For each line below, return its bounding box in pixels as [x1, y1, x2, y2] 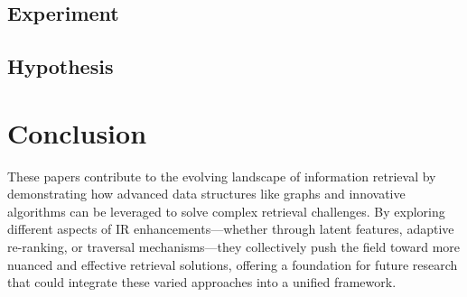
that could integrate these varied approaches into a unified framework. [7, 273, 397, 292]
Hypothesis [7, 52, 114, 80]
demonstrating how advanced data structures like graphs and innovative [7, 184, 406, 203]
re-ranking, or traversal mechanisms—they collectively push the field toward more [7, 237, 461, 256]
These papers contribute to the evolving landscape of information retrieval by [7, 166, 436, 185]
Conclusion [7, 114, 147, 151]
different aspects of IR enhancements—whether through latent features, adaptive [7, 219, 454, 238]
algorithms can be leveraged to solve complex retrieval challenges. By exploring [7, 201, 445, 220]
